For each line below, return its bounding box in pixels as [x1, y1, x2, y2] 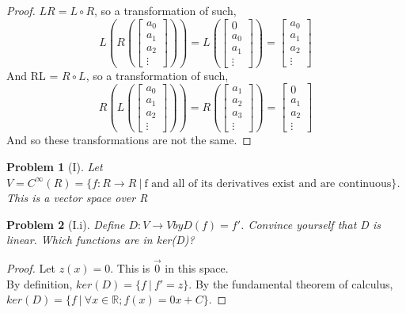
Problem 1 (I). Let [6, 158, 103, 174]
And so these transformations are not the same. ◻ [6, 132, 252, 148]
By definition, [6, 275, 73, 292]
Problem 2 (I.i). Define [6, 216, 125, 232]
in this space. [165, 260, 229, 277]
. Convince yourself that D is [241, 216, 381, 232]
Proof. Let [6, 260, 55, 277]
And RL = [6, 67, 59, 83]
